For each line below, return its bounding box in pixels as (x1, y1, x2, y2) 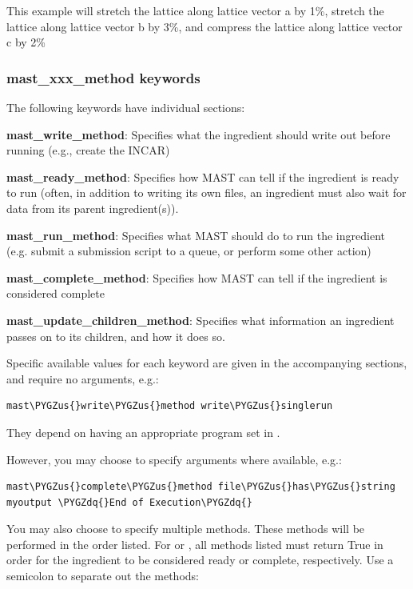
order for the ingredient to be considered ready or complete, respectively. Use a (6, 551, 394, 568)
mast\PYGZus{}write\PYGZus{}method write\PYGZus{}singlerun (6, 400, 333, 412)
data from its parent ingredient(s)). (6, 199, 179, 216)
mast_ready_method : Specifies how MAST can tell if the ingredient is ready (6, 168, 399, 185)
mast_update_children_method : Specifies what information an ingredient (6, 311, 395, 328)
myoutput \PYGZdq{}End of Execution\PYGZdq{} (6, 496, 252, 508)
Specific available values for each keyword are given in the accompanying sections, (6, 355, 407, 371)
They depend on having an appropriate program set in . (6, 423, 280, 440)
